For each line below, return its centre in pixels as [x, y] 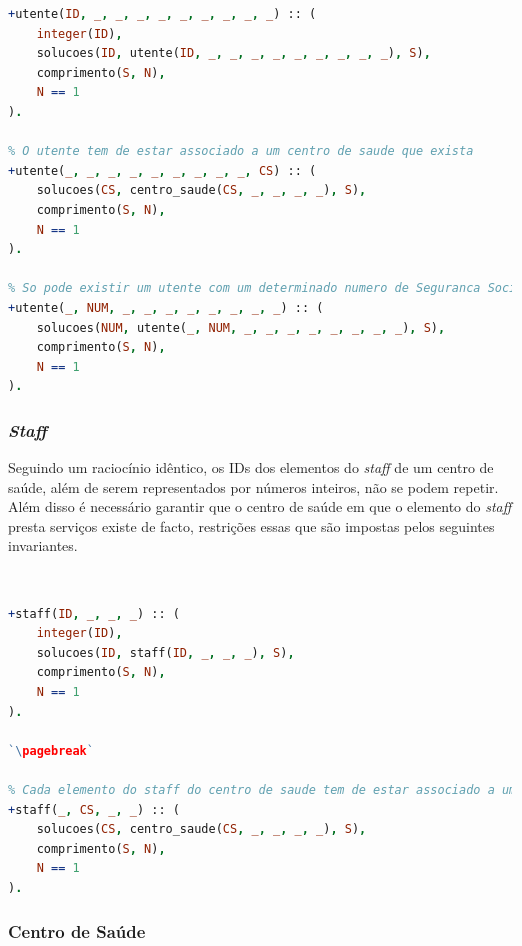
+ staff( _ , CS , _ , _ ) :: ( [94, 809]
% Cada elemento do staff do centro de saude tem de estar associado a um [262, 790]
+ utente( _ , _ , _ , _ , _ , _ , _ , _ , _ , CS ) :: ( [162, 170]
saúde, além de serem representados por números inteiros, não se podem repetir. [253, 486]
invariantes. [43, 545]
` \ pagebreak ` [51, 750]
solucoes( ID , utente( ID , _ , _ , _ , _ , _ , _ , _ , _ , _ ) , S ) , [233, 53]
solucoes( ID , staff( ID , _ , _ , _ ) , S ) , [165, 652]
